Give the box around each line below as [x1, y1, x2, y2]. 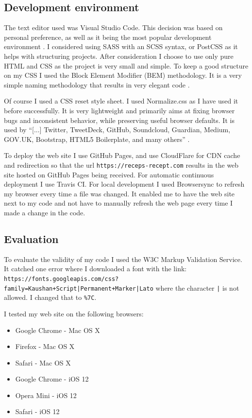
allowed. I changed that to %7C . [4, 292, 97, 302]
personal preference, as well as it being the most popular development [4, 32, 212, 42]
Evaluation [4, 231, 59, 246]
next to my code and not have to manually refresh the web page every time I [4, 198, 233, 208]
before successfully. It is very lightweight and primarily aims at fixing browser [4, 105, 235, 115]
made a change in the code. [4, 207, 85, 217]
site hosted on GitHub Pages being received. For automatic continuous [4, 169, 214, 179]
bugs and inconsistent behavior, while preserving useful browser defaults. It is [4, 115, 235, 125]
